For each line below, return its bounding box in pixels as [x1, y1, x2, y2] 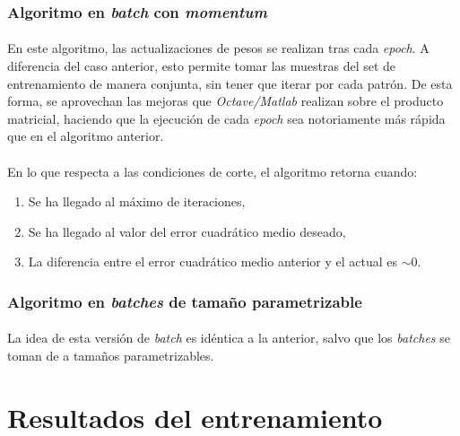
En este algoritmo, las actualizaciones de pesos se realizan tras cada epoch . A [7, 39, 430, 57]
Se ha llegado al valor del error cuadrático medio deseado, [28, 222, 346, 240]
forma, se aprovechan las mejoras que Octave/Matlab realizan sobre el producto [7, 92, 444, 110]
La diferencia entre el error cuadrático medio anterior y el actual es [28, 252, 398, 271]
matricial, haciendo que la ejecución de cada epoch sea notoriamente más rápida [7, 109, 446, 127]
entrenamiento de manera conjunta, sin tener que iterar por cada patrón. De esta [7, 74, 453, 92]
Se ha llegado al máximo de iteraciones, [28, 192, 246, 211]
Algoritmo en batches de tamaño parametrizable [7, 290, 362, 312]
